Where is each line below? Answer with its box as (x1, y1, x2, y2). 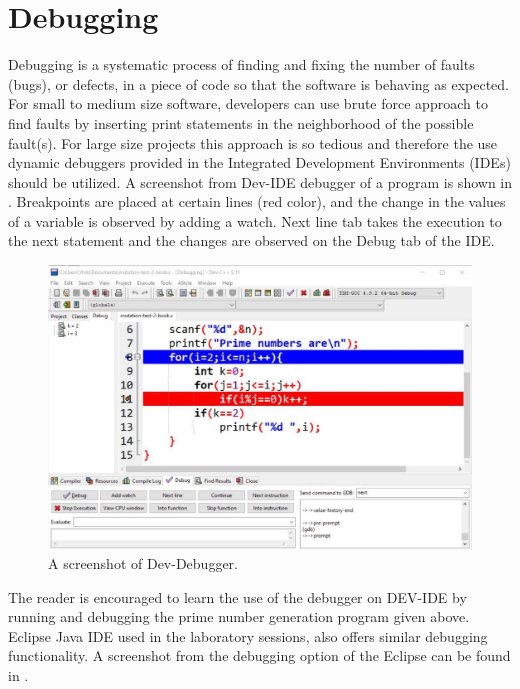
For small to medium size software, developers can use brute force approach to (8, 93, 488, 114)
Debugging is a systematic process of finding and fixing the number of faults (8, 54, 475, 75)
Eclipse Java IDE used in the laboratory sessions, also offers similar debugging (8, 625, 488, 646)
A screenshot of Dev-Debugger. (48, 553, 238, 574)
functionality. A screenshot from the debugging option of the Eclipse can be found (8, 645, 511, 666)
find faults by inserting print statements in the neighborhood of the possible (8, 112, 474, 133)
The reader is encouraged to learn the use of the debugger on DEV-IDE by (8, 586, 467, 607)
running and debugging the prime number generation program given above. (8, 606, 470, 627)
